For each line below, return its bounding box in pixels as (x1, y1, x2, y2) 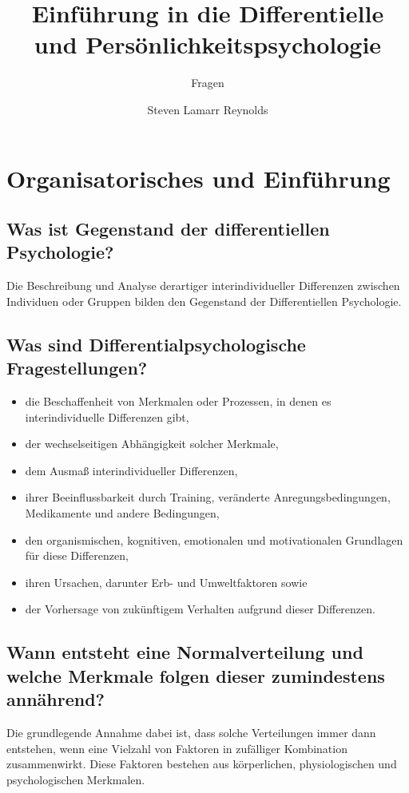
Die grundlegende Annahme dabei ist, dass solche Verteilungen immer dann (6, 724, 376, 740)
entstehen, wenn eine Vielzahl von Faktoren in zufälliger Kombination (6, 739, 347, 756)
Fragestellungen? (6, 355, 148, 380)
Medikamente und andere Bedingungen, (25, 505, 220, 521)
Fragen (191, 74, 224, 91)
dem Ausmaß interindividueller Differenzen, (25, 462, 238, 478)
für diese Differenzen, (25, 547, 129, 564)
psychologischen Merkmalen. (6, 771, 145, 787)
